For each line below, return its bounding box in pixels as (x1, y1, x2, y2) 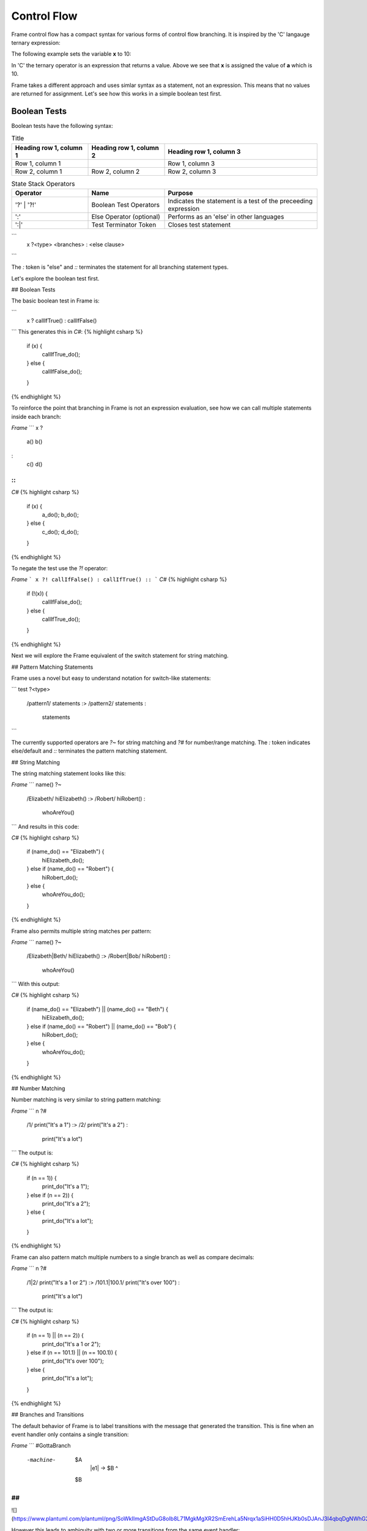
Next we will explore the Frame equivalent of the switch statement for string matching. (11, 652, 229, 660)
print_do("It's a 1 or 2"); (42, 1340, 101, 1347)
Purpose (168, 189, 193, 197)
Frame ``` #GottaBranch (11, 1442, 71, 1450)
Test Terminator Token (91, 220, 157, 229)
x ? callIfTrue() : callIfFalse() (26, 317, 97, 325)
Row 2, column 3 (168, 167, 217, 176)
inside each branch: (11, 413, 61, 420)
